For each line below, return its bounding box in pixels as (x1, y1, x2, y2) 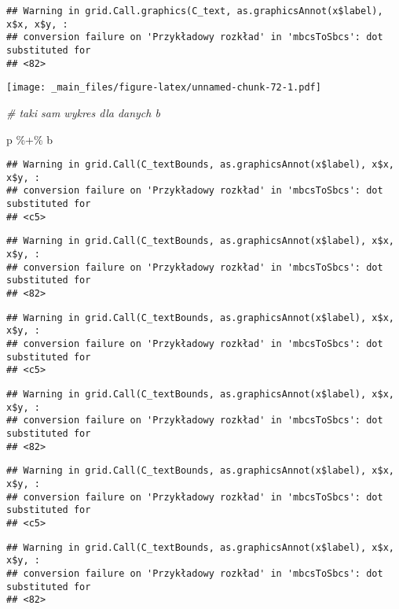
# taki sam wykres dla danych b (6, 104, 160, 120)
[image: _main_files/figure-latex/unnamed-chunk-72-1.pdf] (6, 82, 321, 94)
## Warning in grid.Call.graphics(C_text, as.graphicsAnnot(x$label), (6, 6, 383, 17)
